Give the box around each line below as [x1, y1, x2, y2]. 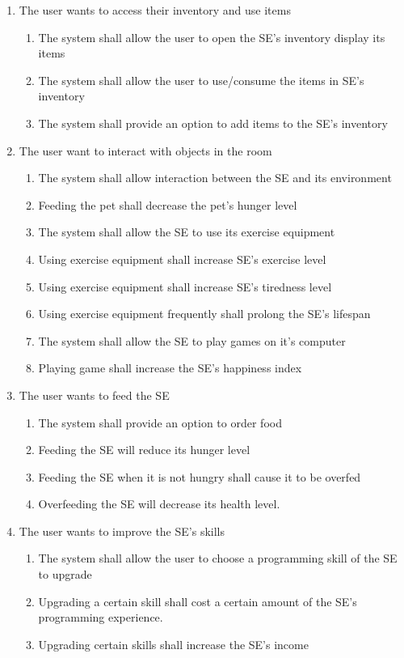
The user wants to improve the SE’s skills [19, 522, 225, 539]
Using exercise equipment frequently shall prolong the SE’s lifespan [38, 305, 371, 322]
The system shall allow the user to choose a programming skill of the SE [38, 550, 398, 567]
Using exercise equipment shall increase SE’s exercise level [38, 250, 326, 267]
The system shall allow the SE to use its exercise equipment [38, 223, 335, 240]
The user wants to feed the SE [19, 386, 170, 403]
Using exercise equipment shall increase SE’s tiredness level [38, 278, 332, 295]
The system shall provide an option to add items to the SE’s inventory [38, 114, 388, 131]
